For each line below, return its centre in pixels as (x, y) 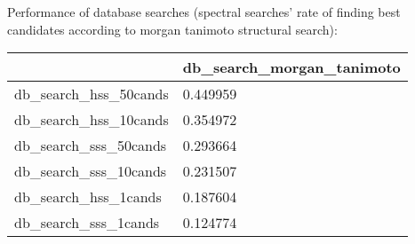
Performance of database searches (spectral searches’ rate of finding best (204, 12)
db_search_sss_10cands (91, 171)
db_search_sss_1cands (87, 223)
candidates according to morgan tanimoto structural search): (172, 29)
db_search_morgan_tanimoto (291, 67)
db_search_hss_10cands (92, 120)
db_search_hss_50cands (92, 94)
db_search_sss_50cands (91, 146)
